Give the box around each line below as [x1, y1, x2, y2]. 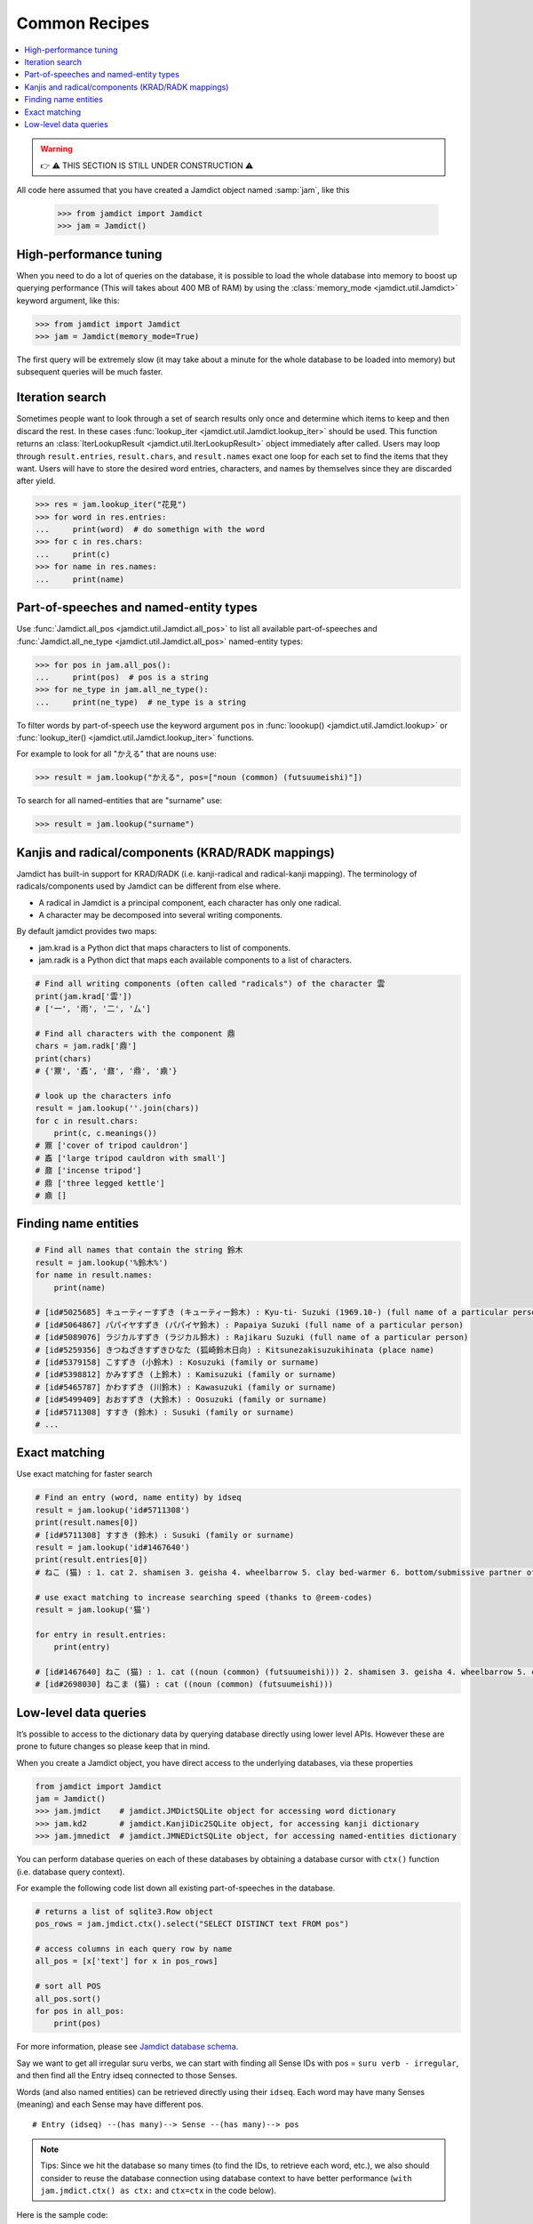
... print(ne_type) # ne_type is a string [35, 697, 246, 707]
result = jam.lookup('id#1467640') [35, 1543, 190, 1552]
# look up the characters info [35, 1091, 172, 1100]
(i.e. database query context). [16, 1866, 125, 1877]
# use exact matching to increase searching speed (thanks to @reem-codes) [35, 1592, 373, 1602]
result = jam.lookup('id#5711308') [35, 1504, 190, 1515]
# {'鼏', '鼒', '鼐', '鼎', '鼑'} [35, 1066, 178, 1076]
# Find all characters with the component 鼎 [35, 1028, 235, 1038]
